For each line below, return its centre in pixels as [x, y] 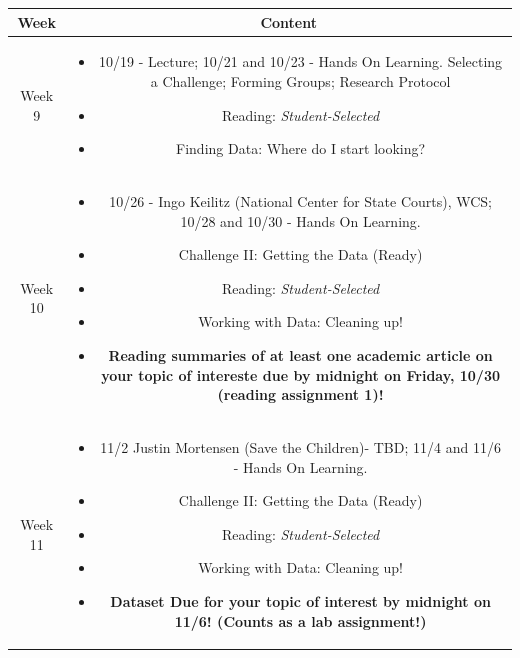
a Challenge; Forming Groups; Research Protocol [300, 80]
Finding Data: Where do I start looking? [301, 148]
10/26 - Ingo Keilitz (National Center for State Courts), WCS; [301, 200]
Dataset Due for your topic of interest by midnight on [300, 600]
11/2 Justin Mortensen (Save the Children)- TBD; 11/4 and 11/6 [300, 446]
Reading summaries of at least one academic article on [300, 354]
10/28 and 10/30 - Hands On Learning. [300, 220]
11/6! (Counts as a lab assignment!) [300, 620]
